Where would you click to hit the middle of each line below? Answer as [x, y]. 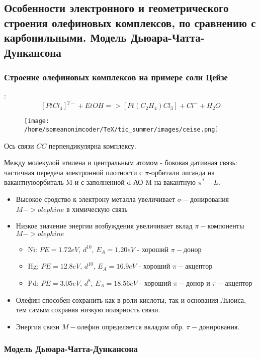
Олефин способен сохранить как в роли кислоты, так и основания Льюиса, [131, 300]
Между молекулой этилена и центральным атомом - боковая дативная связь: [121, 162]
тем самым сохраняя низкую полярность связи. [88, 310]
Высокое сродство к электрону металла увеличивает [96, 199]
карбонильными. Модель [65, 37]
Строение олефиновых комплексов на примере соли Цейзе [116, 77]
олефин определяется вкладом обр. [131, 326]
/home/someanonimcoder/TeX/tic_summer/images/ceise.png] [121, 129]
